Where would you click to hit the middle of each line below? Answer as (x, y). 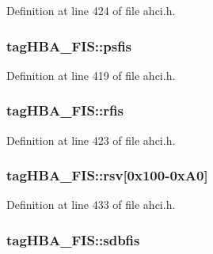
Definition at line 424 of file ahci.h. (91, 10)
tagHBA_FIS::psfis (69, 45)
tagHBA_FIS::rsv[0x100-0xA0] (107, 175)
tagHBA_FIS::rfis (65, 110)
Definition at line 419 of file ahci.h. (91, 75)
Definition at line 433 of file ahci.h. (91, 205)
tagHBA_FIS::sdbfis (73, 239)
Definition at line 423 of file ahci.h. (91, 140)
